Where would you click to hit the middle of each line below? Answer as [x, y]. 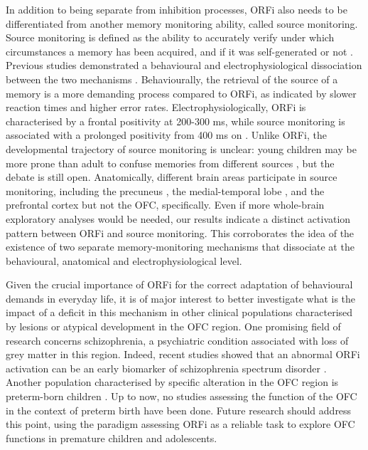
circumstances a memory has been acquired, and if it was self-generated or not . [179, 51]
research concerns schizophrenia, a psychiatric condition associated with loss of [177, 340]
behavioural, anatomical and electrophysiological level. [124, 260]
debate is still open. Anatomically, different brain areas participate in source [172, 177]
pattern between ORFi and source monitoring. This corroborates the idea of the [180, 232]
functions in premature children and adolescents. [112, 438]
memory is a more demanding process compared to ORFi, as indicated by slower [181, 93]
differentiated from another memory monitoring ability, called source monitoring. [182, 23]
